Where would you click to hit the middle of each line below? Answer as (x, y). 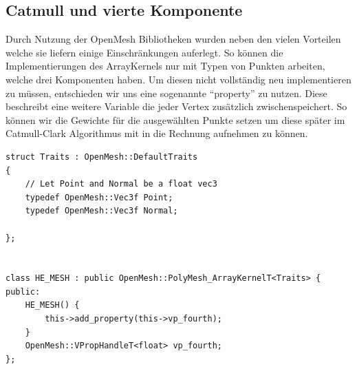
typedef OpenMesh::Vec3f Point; (99, 197)
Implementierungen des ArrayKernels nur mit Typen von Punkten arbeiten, (165, 66)
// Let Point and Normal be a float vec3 (121, 184)
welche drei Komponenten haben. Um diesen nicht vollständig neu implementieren (178, 79)
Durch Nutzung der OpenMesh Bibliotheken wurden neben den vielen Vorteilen (173, 39)
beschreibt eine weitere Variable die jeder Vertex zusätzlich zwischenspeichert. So (176, 106)
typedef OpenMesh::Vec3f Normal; (101, 211)
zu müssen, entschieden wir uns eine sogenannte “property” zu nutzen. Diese (166, 93)
